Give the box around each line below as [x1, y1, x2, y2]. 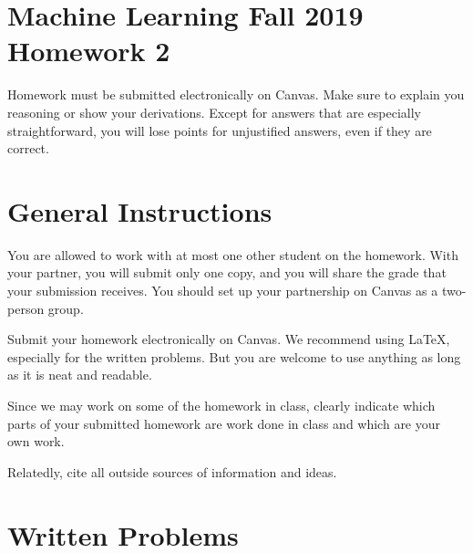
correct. [7, 139, 49, 158]
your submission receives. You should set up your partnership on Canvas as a [7, 281, 438, 299]
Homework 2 [7, 32, 170, 69]
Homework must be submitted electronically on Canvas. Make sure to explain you [7, 85, 465, 104]
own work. [7, 432, 65, 451]
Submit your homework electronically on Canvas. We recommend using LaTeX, [7, 329, 450, 349]
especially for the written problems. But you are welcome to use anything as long [7, 347, 461, 366]
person [7, 298, 45, 318]
